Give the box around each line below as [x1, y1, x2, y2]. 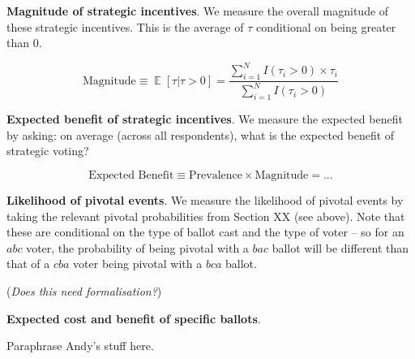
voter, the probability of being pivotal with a [26, 239, 249, 256]
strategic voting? [6, 142, 89, 159]
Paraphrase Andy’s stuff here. [6, 337, 154, 354]
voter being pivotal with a [73, 255, 203, 272]
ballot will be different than [272, 239, 409, 256]
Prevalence [189, 170, 242, 182]
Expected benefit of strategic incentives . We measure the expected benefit [6, 110, 403, 128]
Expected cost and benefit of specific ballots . [6, 309, 261, 327]
